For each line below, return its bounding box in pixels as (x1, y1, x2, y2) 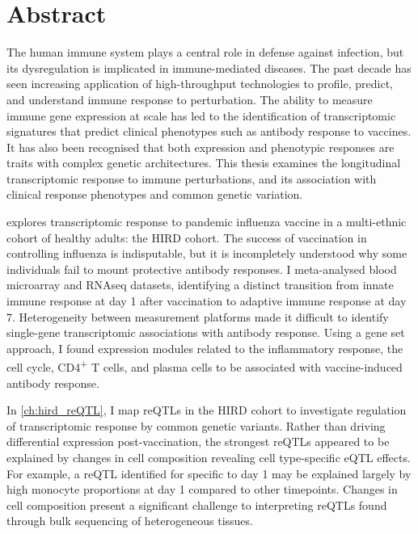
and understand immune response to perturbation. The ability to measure (6, 90, 373, 107)
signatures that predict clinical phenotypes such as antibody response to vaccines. (6, 123, 412, 140)
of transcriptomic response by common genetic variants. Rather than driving (6, 417, 386, 434)
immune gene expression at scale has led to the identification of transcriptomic (6, 107, 396, 124)
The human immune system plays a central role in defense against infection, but (6, 44, 404, 61)
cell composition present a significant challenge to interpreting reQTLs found (6, 496, 387, 513)
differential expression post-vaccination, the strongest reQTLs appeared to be (6, 433, 390, 450)
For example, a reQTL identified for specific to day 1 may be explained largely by (6, 465, 412, 481)
